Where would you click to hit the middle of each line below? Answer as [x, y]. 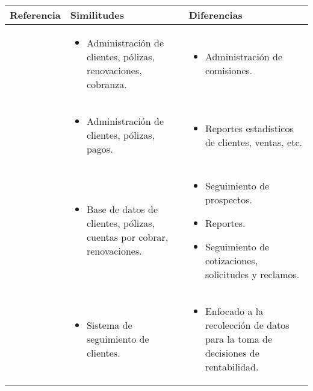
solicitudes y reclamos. [252, 274]
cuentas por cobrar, [127, 237]
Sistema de [109, 325]
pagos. [100, 149]
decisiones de [232, 353]
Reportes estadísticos [249, 128]
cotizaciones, [231, 260]
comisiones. [229, 70]
